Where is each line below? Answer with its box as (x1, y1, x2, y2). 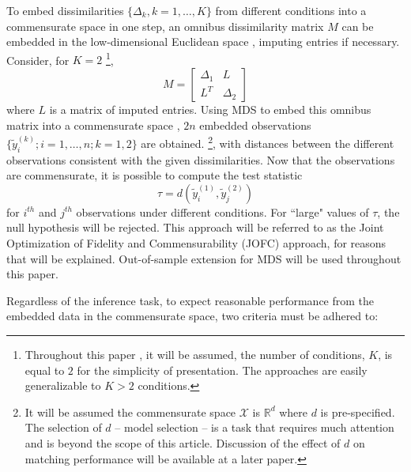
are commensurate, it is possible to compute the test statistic (6, 167, 303, 183)
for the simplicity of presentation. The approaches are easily (77, 361, 368, 378)
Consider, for (6, 51, 70, 68)
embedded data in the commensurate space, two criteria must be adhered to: (6, 308, 379, 324)
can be (341, 17, 374, 34)
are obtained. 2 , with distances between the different (141, 133, 394, 151)
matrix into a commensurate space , (6, 116, 180, 133)
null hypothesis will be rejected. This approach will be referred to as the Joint (6, 219, 384, 236)
